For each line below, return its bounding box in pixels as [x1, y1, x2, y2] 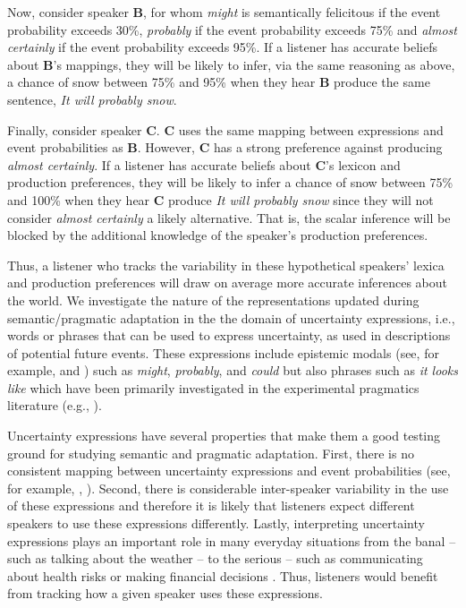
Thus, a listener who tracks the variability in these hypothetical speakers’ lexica [7, 255, 445, 274]
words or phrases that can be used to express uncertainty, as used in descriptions [7, 326, 451, 345]
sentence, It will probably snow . [7, 90, 177, 108]
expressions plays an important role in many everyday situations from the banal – [7, 531, 456, 550]
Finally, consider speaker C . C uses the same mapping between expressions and [7, 120, 444, 139]
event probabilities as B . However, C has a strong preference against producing [7, 138, 443, 157]
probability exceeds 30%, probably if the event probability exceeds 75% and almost [7, 20, 457, 39]
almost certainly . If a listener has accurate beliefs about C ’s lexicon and [7, 155, 401, 174]
